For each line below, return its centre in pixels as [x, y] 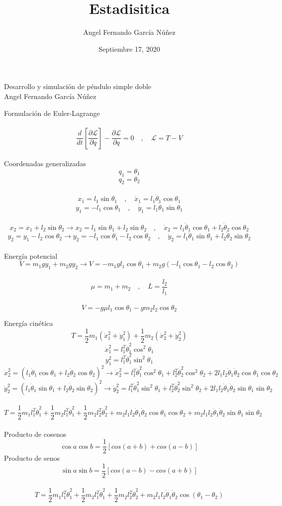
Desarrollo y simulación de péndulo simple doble [78, 86]
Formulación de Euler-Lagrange [52, 113]
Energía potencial [31, 255]
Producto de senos [32, 458]
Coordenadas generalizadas [45, 163]
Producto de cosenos [35, 434]
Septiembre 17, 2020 [129, 49]
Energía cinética [29, 323]
